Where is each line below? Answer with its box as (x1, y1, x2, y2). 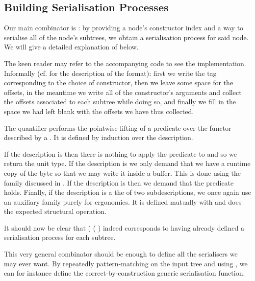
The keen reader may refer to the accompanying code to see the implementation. (4, 58, 246, 68)
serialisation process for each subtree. (4, 232, 116, 242)
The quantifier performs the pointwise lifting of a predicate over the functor (4, 122, 231, 133)
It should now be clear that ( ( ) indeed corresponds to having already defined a (4, 222, 245, 233)
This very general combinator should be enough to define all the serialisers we (4, 249, 238, 259)
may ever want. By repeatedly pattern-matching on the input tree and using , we (4, 258, 248, 268)
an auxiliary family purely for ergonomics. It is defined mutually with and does (4, 196, 242, 207)
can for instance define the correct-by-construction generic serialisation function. (4, 268, 245, 278)
